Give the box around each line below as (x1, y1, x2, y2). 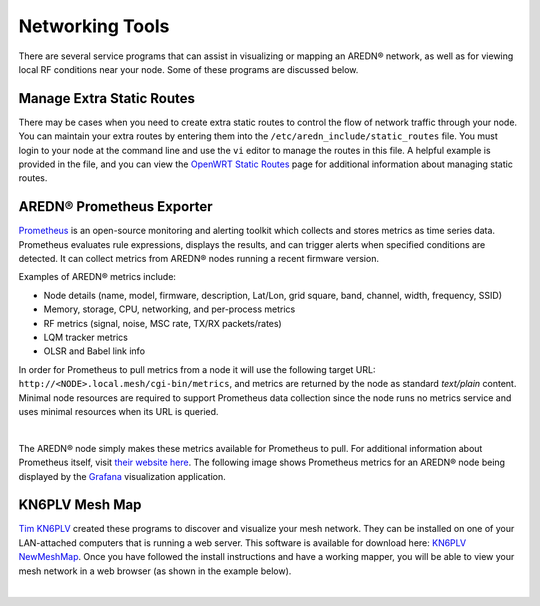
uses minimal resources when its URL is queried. (18, 406, 219, 417)
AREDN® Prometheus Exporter (18, 198, 214, 215)
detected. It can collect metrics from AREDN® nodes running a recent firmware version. (18, 253, 380, 265)
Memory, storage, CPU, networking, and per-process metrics (43, 303, 296, 315)
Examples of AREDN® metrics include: (18, 271, 177, 283)
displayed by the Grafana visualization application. (18, 470, 226, 482)
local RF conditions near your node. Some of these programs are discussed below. (18, 63, 359, 75)
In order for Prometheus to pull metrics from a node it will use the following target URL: (18, 363, 376, 375)
